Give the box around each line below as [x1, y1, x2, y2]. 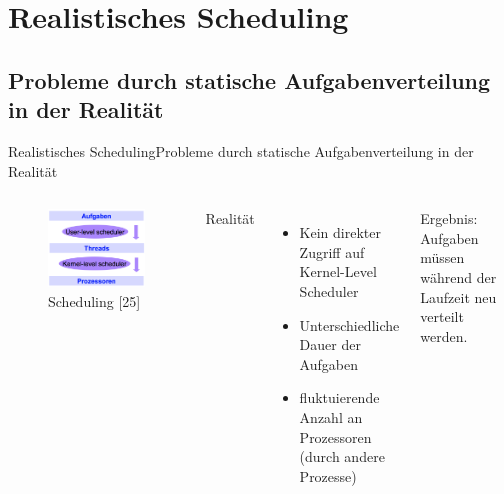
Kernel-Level [299, 261, 377, 282]
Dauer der [299, 334, 361, 355]
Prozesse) [299, 465, 357, 486]
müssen [420, 247, 465, 268]
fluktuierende [299, 387, 380, 408]
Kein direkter [299, 222, 381, 243]
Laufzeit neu [420, 286, 497, 307]
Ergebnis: [420, 208, 478, 229]
